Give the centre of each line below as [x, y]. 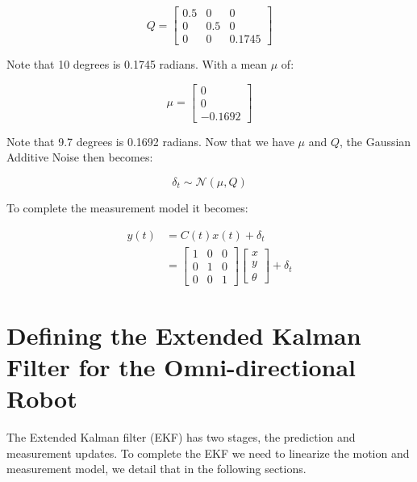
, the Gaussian [375, 141]
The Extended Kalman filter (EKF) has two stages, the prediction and [181, 437]
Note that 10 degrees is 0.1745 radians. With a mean [137, 64]
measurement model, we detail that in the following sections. [156, 469]
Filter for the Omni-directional [181, 367]
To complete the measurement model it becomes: [127, 207]
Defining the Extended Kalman [184, 335]
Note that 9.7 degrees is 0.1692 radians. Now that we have [150, 141]
